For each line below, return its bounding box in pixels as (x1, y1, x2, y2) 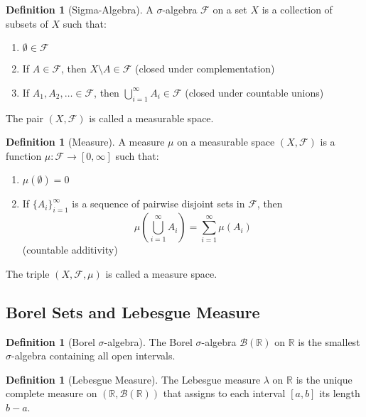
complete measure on (6, 386, 97, 401)
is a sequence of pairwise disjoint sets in (72, 196, 245, 211)
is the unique (296, 372, 352, 386)
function (6, 148, 42, 163)
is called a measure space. (105, 266, 217, 281)
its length (319, 386, 360, 401)
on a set (212, 2, 247, 16)
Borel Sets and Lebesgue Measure (6, 300, 260, 323)
